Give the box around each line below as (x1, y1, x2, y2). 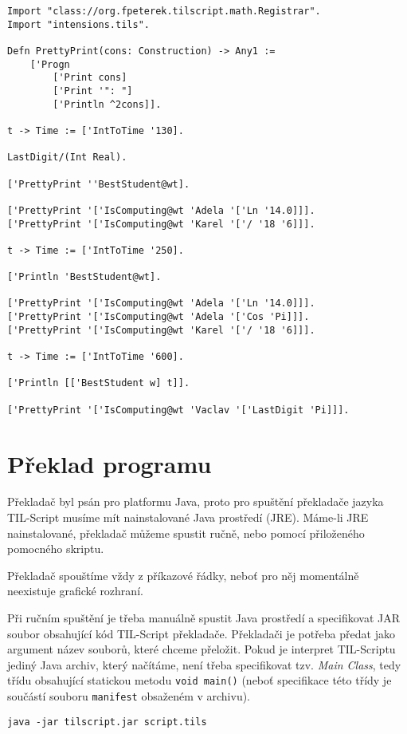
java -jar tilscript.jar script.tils (7, 716, 207, 728)
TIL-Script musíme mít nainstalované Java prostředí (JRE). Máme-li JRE (7, 509, 369, 526)
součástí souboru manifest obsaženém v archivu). (7, 688, 251, 704)
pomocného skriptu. (7, 540, 104, 557)
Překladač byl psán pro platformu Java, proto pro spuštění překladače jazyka (7, 493, 384, 510)
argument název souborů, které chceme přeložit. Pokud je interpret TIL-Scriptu (7, 641, 396, 657)
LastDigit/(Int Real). (7, 152, 127, 164)
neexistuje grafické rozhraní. (7, 582, 143, 599)
